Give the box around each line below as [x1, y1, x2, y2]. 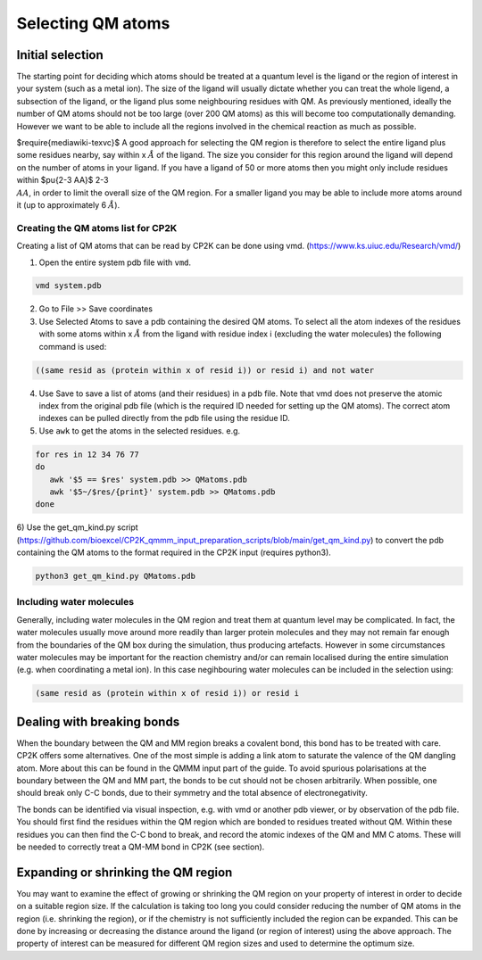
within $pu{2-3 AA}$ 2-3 [16, 175, 109, 186]
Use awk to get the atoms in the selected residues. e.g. [38, 425, 241, 436]
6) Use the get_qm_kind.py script [16, 522, 138, 533]
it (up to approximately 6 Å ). [16, 199, 120, 210]
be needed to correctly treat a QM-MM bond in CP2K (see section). [16, 841, 265, 852]
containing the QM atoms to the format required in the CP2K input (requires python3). [16, 547, 332, 558]
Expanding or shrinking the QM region [16, 865, 233, 880]
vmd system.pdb [35, 281, 102, 291]
